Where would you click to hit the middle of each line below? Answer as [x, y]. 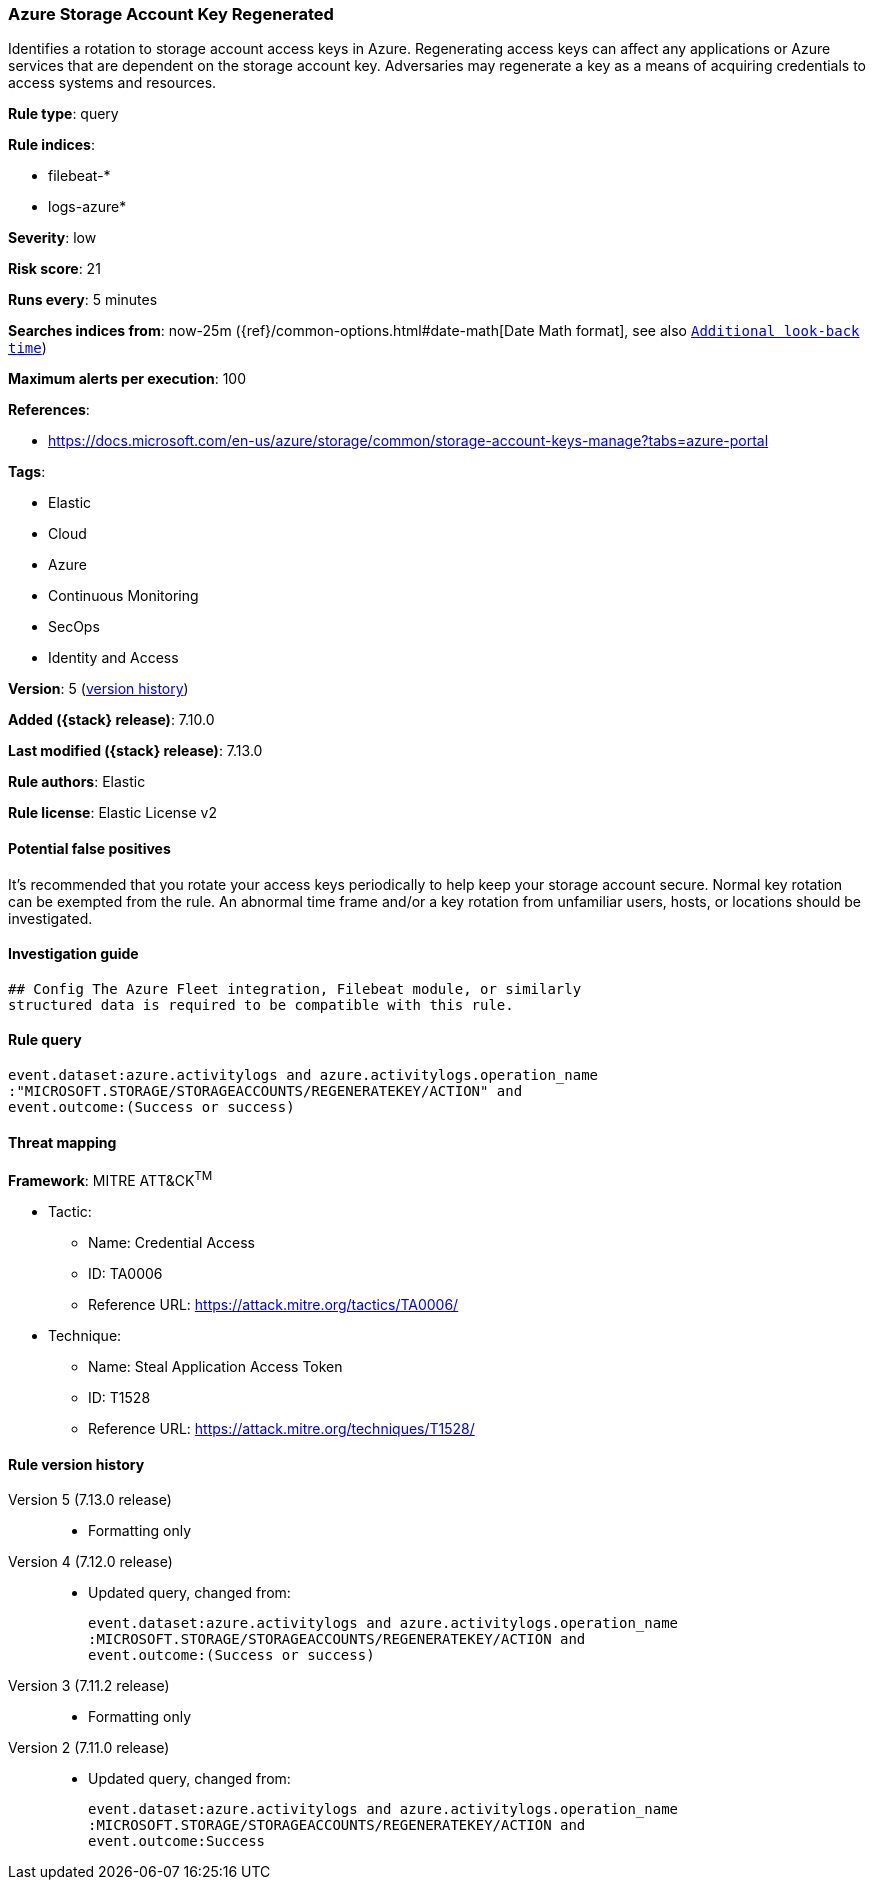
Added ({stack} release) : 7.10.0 [111, 720]
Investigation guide [73, 954]
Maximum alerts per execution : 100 [127, 379]
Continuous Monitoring [123, 596]
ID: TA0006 [125, 1273]
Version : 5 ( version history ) [98, 689]
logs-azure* [87, 207]
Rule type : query [63, 114]
